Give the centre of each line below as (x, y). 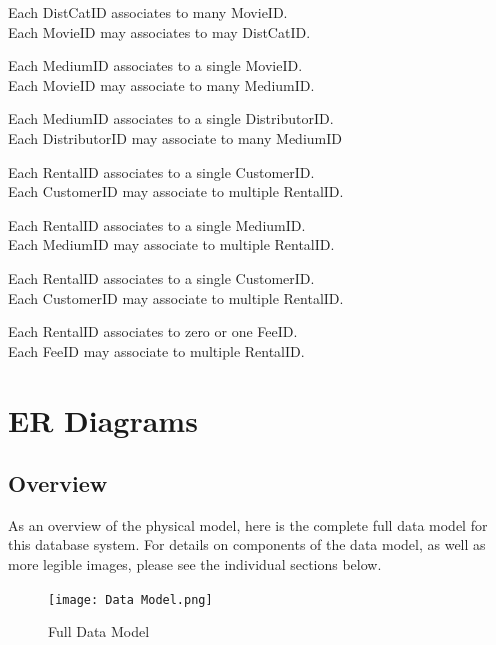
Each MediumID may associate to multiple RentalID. (171, 244)
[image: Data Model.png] (130, 599)
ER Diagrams (103, 419)
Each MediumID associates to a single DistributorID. (171, 118)
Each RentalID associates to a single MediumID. (157, 224)
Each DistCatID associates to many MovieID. (148, 12)
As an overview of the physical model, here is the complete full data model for (248, 524)
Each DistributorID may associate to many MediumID (175, 137)
